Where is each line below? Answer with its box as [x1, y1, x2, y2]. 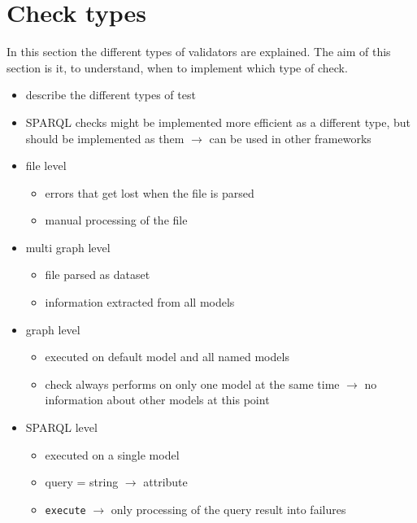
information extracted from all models [45, 294, 235, 311]
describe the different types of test [25, 86, 196, 103]
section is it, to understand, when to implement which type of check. [7, 59, 348, 76]
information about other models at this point [45, 391, 270, 408]
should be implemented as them [25, 129, 185, 146]
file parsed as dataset [45, 266, 150, 283]
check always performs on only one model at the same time [45, 375, 340, 392]
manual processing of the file [45, 211, 188, 229]
